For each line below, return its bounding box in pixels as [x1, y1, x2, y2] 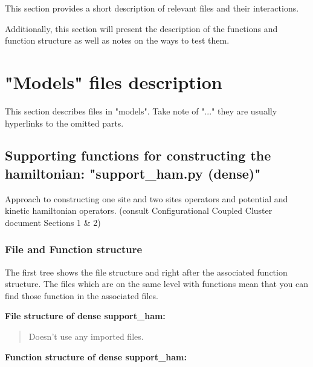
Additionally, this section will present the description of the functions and [5, 22, 278, 35]
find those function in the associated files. [5, 289, 158, 302]
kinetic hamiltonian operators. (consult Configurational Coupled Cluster [5, 204, 273, 217]
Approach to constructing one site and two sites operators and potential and [5, 192, 288, 205]
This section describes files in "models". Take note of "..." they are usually [5, 104, 277, 117]
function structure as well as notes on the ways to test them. [5, 34, 230, 47]
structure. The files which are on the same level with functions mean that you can [5, 277, 309, 290]
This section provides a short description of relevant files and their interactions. [5, 2, 299, 14]
